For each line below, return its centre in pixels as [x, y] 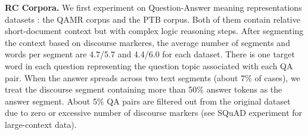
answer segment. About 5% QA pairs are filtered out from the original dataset [148, 101]
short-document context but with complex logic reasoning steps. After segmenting [154, 31]
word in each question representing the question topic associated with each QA [149, 65]
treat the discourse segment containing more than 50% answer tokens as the [144, 89]
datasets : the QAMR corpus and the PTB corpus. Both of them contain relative [153, 19]
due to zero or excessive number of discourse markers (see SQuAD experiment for [154, 113]
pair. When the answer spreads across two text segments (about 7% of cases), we [153, 77]
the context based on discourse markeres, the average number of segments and [147, 42]
